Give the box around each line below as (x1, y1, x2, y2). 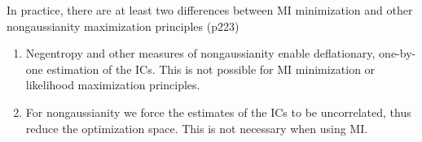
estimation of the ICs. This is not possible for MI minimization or (46, 60, 376, 77)
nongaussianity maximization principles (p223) (7, 17, 240, 34)
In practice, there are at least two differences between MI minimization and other (7, 2, 413, 18)
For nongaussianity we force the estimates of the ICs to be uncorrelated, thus (25, 103, 411, 120)
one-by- (379, 45, 416, 62)
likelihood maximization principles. (25, 76, 200, 93)
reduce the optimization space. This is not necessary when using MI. (25, 119, 368, 136)
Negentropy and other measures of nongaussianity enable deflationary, (25, 45, 376, 62)
